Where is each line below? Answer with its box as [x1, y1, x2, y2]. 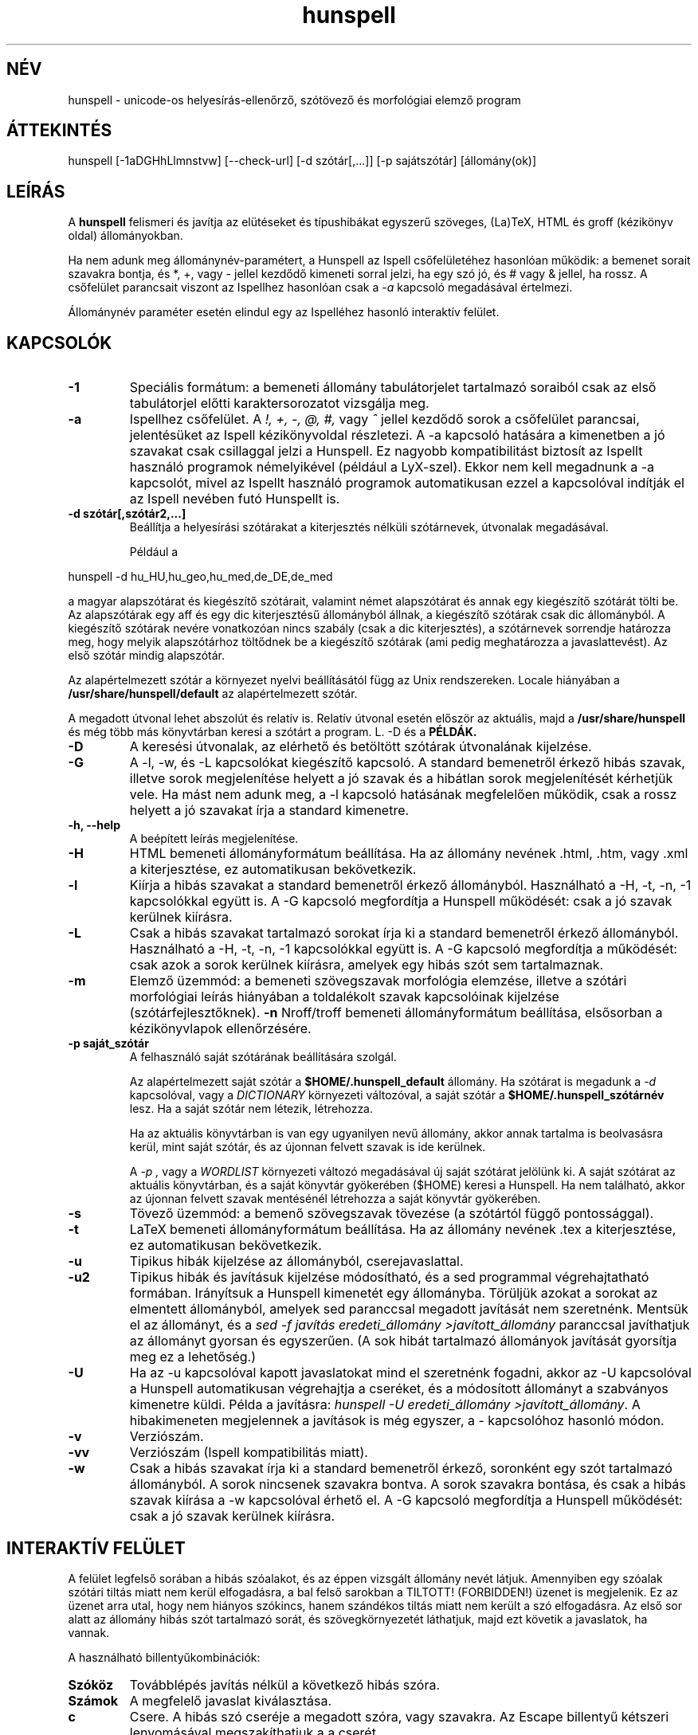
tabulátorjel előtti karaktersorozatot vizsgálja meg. [129, 395, 429, 412]
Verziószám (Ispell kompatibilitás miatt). [129, 1444, 368, 1461]
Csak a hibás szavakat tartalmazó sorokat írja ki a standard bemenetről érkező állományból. [129, 925, 679, 942]
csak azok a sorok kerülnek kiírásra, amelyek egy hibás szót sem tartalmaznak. [129, 957, 604, 973]
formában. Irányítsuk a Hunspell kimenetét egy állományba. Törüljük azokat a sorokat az [129, 1285, 658, 1302]
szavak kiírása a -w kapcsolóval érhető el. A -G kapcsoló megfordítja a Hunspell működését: [129, 1492, 683, 1509]
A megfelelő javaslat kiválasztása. [129, 1692, 332, 1709]
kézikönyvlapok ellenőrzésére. [129, 1020, 312, 1037]
